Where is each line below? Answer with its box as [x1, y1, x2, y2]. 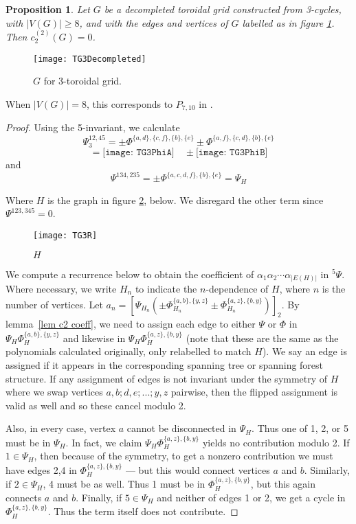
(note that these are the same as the [186, 330, 339, 345]
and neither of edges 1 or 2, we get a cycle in [157, 490, 346, 504]
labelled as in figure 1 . [242, 15, 335, 30]
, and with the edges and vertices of [79, 15, 228, 30]
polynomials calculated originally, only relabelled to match [5, 344, 252, 358]
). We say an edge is [262, 344, 347, 358]
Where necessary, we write [5, 282, 117, 296]
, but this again [250, 477, 315, 491]
